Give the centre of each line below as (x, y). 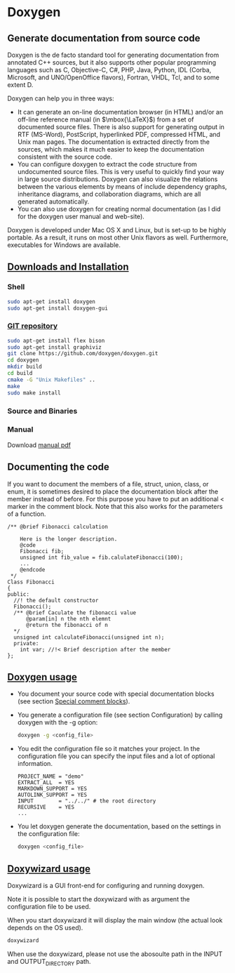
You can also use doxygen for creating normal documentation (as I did (119, 209)
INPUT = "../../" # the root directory (87, 801)
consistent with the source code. (65, 157)
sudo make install (34, 393)
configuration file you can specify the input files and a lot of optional (116, 756)
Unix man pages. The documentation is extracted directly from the (114, 142)
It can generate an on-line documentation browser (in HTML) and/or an (120, 112)
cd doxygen (23, 360)
